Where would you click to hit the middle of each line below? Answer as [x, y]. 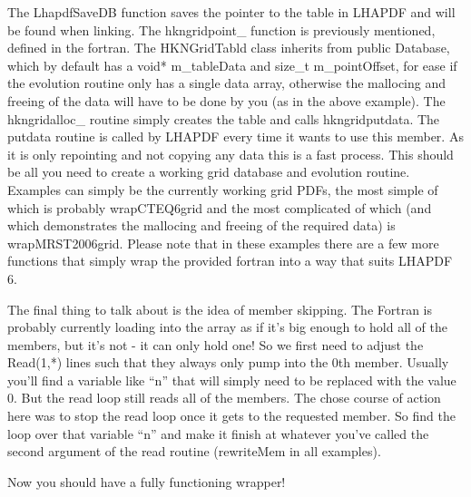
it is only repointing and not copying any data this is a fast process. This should [231, 154]
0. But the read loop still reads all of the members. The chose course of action [224, 398]
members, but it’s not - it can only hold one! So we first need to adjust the [216, 344]
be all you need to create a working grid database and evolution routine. [209, 172]
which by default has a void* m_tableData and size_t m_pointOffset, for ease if [232, 65]
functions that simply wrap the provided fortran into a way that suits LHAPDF [230, 261]
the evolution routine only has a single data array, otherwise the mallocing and [227, 83]
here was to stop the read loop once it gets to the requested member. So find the [231, 416]
